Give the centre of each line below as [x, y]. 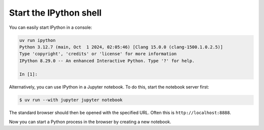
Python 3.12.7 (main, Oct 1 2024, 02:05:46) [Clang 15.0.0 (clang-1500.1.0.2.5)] [121, 47]
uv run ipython [37, 40]
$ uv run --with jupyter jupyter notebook [71, 100]
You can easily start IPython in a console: [51, 27]
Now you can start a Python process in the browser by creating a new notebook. [90, 122]
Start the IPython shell [55, 13]
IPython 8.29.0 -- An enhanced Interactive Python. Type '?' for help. [107, 61]
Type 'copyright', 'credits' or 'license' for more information [98, 54]
